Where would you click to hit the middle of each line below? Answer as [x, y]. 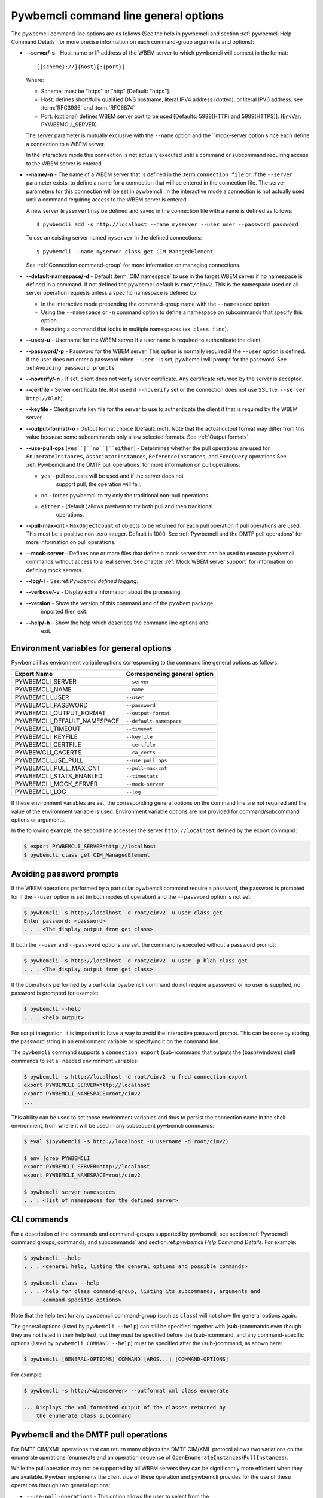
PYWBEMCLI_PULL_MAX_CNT [58, 768]
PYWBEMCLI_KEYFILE [46, 737]
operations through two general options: [61, 1485]
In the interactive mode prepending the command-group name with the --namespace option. [156, 304]
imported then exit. [64, 612]
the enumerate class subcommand [84, 1416]
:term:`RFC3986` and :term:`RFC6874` [88, 108]
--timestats [142, 776]
